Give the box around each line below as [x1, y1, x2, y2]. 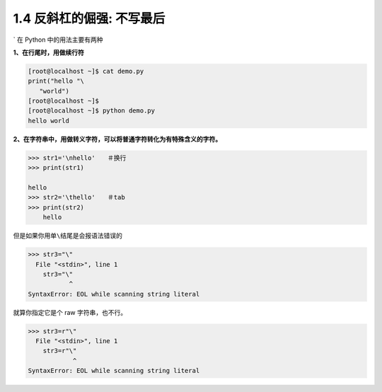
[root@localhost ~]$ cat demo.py [28, 67, 144, 75]
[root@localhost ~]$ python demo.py [28, 107, 156, 115]
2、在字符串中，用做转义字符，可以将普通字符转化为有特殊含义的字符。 [13, 134, 222, 143]
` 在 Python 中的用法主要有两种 [13, 35, 103, 44]
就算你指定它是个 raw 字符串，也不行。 [13, 308, 127, 316]
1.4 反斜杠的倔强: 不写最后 [13, 11, 166, 26]
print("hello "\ [28, 77, 85, 85]
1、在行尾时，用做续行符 [13, 48, 85, 57]
